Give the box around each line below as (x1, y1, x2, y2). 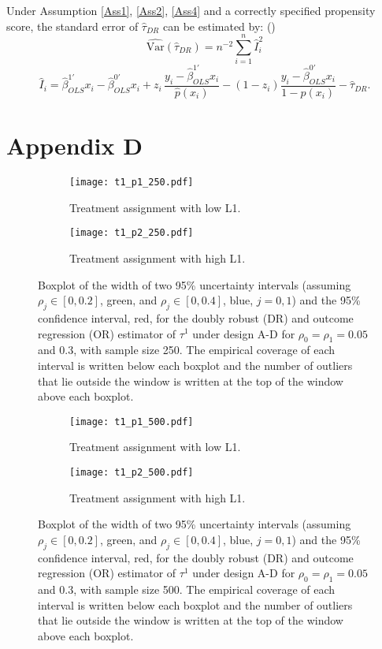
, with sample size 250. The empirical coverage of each (73, 341, 336, 358)
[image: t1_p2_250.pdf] (69, 227, 194, 239)
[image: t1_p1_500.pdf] (69, 416, 194, 427)
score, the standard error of (6, 17, 139, 34)
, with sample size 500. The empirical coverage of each (73, 580, 336, 597)
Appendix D (6, 129, 143, 162)
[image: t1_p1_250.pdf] (69, 177, 194, 188)
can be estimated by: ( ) (162, 17, 276, 34)
